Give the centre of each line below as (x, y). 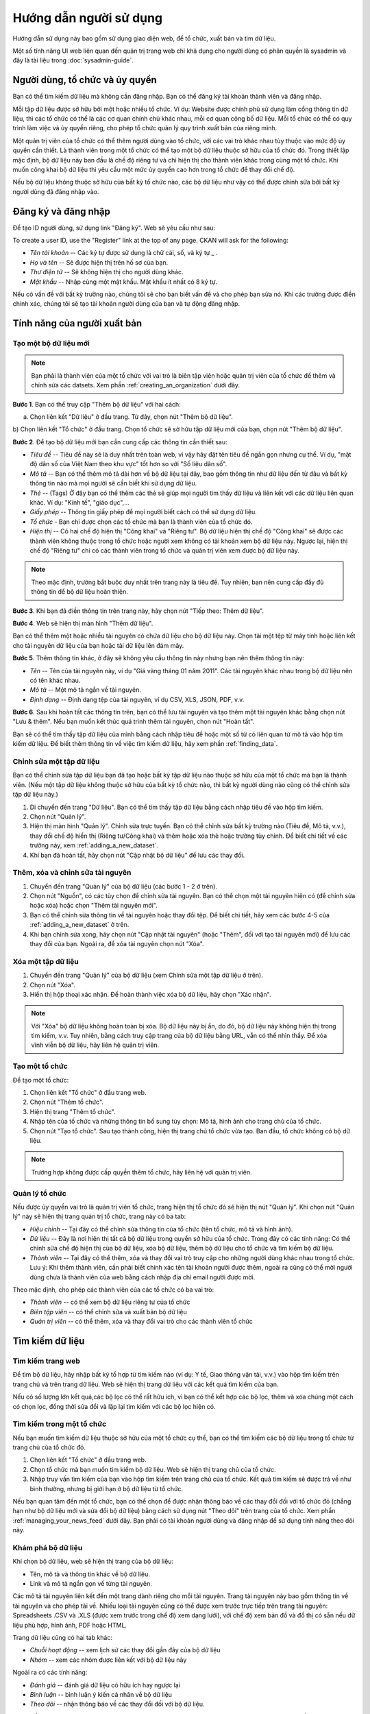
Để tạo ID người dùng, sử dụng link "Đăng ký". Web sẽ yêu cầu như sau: (114, 228)
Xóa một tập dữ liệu (46, 961)
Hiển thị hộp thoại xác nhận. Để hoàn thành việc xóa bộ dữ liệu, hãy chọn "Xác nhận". (150, 994)
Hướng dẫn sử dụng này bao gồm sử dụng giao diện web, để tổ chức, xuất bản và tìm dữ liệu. (144, 38)
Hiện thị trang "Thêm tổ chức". (73, 1111)
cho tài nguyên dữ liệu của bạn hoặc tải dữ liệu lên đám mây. (98, 645)
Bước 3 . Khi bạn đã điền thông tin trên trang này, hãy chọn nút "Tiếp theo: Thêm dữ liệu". (138, 611)
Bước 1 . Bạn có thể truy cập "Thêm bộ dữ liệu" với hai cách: (97, 404)
